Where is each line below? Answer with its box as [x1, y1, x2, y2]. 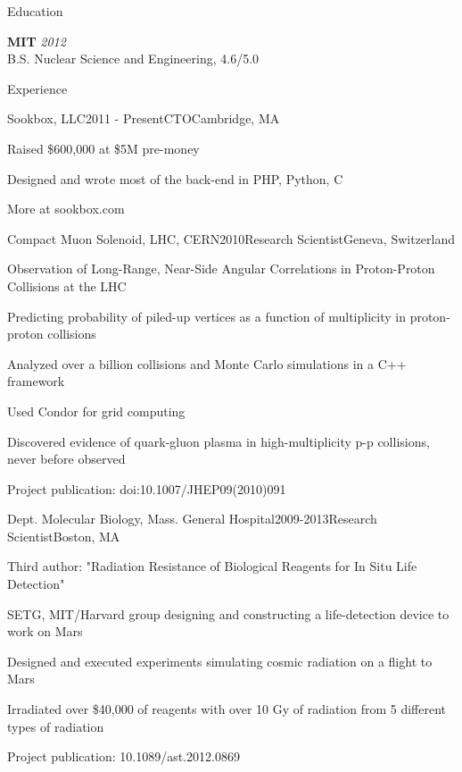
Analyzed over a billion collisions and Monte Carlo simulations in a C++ [7, 354, 407, 373]
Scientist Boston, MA [7, 526, 120, 545]
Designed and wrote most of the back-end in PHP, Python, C [7, 169, 343, 188]
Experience [7, 79, 68, 97]
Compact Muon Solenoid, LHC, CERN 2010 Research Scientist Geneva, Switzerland [7, 229, 456, 248]
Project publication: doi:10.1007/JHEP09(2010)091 [7, 479, 286, 498]
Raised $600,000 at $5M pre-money [7, 138, 200, 157]
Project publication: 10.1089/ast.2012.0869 [7, 747, 240, 766]
